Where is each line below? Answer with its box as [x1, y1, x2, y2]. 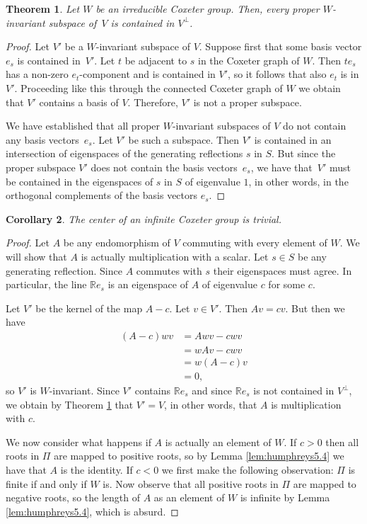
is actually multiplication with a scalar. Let [81, 249, 269, 263]
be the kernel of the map [35, 300, 143, 315]
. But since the [272, 146, 336, 161]
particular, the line [6, 277, 87, 292]
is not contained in [253, 383, 334, 397]
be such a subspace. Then [128, 132, 240, 147]
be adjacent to [124, 52, 187, 67]
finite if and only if [6, 476, 87, 491]
